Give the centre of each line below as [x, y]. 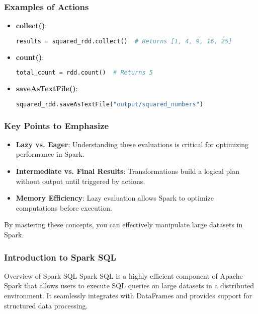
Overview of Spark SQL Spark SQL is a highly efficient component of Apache [123, 275]
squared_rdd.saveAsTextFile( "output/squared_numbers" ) [110, 104]
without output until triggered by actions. [80, 181]
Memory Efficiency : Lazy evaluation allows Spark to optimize [115, 198]
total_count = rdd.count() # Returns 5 [84, 73]
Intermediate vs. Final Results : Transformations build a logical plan [127, 171]
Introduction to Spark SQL [60, 257]
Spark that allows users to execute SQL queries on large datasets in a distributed [129, 286]
